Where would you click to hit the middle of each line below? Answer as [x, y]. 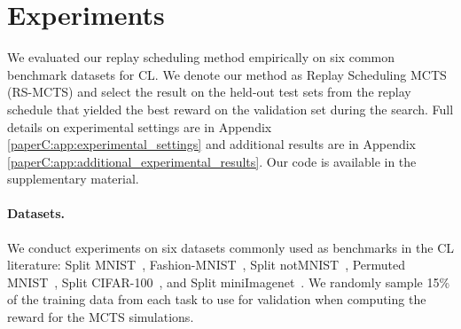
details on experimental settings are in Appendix [140, 126]
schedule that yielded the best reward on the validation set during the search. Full [230, 109]
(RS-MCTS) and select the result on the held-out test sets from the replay [209, 92]
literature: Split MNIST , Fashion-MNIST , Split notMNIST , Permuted [207, 265]
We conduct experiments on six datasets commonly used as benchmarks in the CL [230, 247]
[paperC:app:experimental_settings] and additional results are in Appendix [211, 144]
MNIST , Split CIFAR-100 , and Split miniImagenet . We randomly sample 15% [229, 282]
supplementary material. [73, 179]
